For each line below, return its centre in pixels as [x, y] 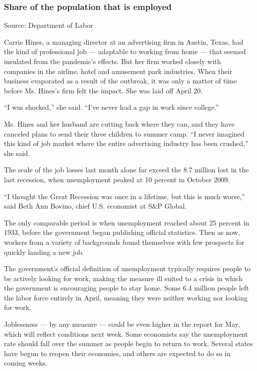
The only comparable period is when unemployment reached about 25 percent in [127, 222]
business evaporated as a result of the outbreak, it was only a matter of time [121, 81]
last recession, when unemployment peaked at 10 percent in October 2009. [117, 179]
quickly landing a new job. [44, 252]
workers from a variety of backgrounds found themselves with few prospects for [124, 242]
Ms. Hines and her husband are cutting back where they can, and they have [119, 123]
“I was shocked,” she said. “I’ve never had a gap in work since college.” [111, 107]
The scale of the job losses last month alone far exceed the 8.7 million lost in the [127, 170]
